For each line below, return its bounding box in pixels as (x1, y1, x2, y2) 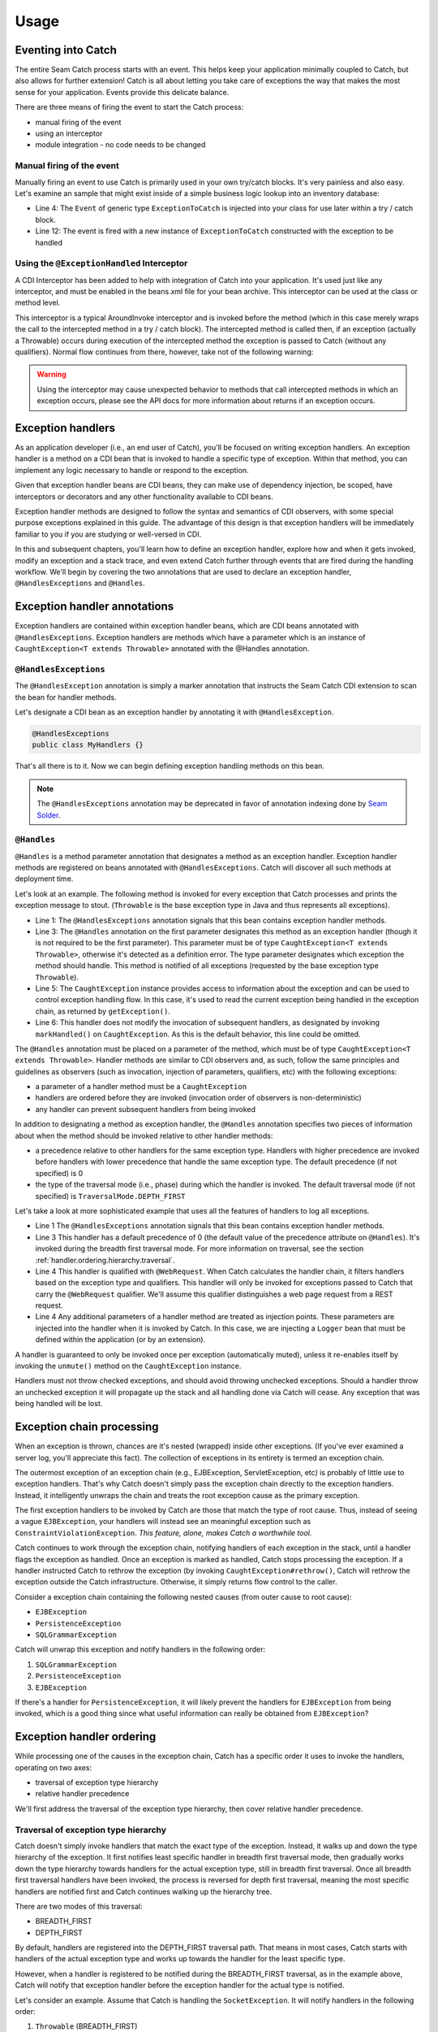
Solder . (36, 810, 61, 820)
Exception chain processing (15, 1420, 159, 1434)
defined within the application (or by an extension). (35, 1335, 206, 1344)
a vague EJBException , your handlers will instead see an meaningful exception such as (15, 1517, 311, 1526)
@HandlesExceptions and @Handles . (15, 578, 145, 588)
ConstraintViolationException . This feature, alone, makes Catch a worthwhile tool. (15, 1528, 312, 1538)
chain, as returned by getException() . (35, 1006, 170, 1016)
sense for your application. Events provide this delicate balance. (15, 87, 230, 97)
